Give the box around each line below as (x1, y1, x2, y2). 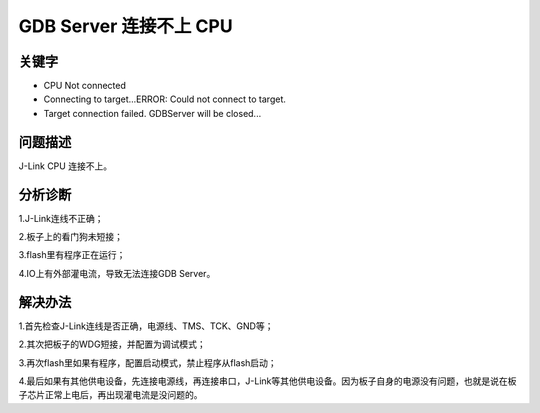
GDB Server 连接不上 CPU (18, 15, 234, 37)
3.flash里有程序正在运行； (18, 249, 126, 261)
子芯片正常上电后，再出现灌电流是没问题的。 (18, 389, 203, 401)
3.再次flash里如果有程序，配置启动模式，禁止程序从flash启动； (18, 356, 277, 369)
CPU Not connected (43, 80, 127, 92)
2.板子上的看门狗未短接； (18, 231, 124, 243)
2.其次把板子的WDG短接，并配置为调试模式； (18, 338, 206, 350)
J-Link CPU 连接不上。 (18, 160, 113, 172)
